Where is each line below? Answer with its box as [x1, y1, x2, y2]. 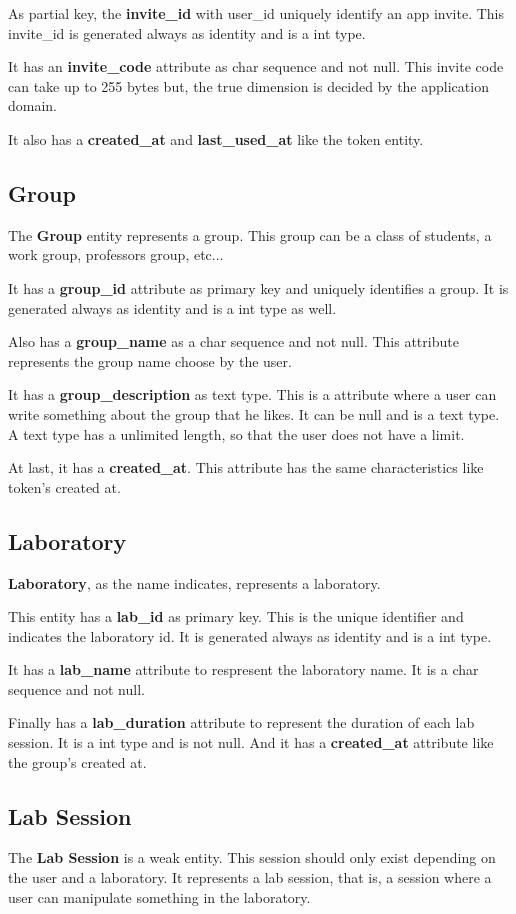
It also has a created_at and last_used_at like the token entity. [8, 128, 424, 149]
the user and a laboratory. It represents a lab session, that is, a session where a [8, 867, 492, 888]
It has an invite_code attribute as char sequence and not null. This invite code [8, 56, 504, 77]
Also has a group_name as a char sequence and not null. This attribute [8, 331, 459, 352]
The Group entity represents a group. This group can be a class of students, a [8, 224, 492, 245]
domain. [8, 95, 58, 116]
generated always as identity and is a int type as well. [8, 297, 337, 318]
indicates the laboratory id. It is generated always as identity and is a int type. [8, 625, 492, 646]
